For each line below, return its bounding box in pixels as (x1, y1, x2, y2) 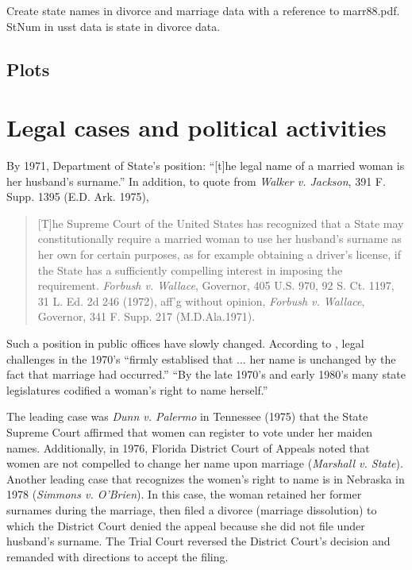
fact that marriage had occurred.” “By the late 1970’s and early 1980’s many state (6, 366, 406, 383)
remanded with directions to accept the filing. (6, 548, 229, 564)
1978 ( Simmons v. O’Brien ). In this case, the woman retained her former (6, 486, 362, 503)
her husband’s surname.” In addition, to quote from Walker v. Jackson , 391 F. (6, 172, 386, 189)
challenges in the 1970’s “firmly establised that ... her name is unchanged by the (6, 350, 396, 367)
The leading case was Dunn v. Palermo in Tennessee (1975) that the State (6, 408, 368, 425)
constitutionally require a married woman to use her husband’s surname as (37, 230, 402, 247)
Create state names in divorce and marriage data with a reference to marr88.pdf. (6, 2, 400, 18)
